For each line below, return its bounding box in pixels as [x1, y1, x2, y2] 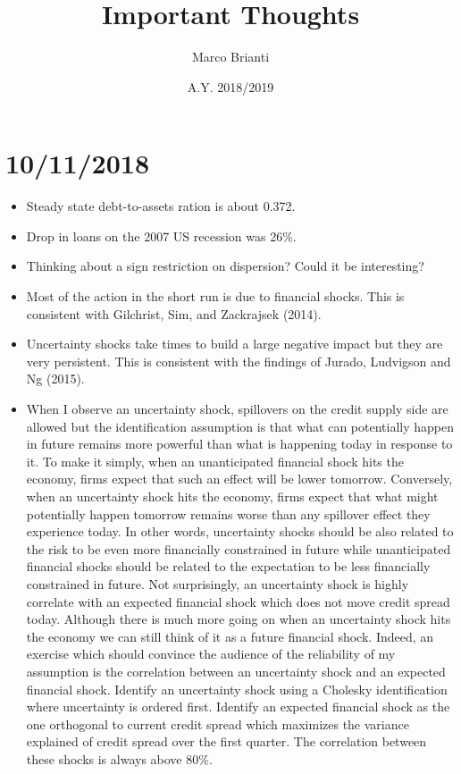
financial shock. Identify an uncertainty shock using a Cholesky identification [26, 679, 448, 698]
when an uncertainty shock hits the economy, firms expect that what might [26, 486, 439, 505]
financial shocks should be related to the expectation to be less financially [26, 557, 431, 576]
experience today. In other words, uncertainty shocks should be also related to [26, 522, 454, 541]
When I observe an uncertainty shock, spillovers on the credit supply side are [26, 400, 448, 417]
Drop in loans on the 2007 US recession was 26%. [26, 226, 297, 245]
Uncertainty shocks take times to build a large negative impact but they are [26, 334, 443, 353]
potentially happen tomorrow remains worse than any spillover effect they [26, 504, 431, 523]
